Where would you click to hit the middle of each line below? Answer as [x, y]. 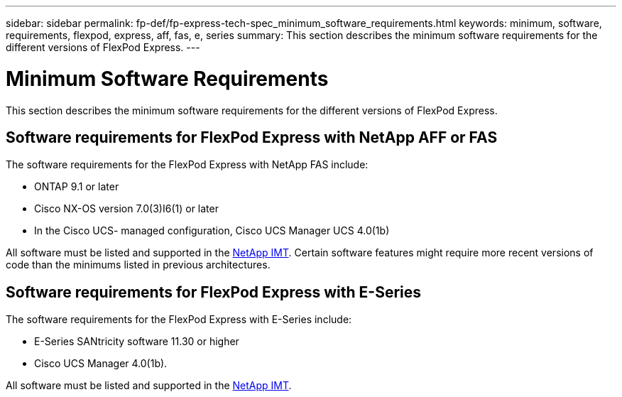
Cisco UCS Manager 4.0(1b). [101, 364]
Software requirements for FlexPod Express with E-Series [214, 292]
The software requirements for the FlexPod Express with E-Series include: [179, 320]
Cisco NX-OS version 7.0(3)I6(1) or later [126, 209]
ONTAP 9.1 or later [77, 187]
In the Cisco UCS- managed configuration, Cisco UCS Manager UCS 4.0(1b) [212, 231]
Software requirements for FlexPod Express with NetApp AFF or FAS [252, 137]
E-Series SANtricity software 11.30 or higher [137, 342]
